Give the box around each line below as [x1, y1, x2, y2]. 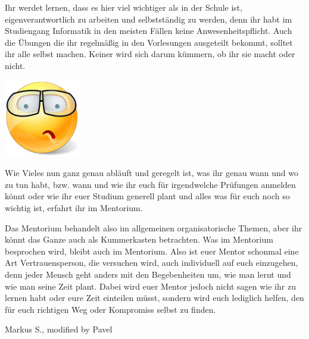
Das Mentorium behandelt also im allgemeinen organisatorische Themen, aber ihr [5, 221, 302, 234]
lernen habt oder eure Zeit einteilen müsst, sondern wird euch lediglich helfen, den [5, 291, 304, 304]
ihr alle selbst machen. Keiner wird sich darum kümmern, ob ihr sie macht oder [5, 48, 295, 60]
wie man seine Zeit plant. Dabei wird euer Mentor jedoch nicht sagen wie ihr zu [5, 280, 296, 292]
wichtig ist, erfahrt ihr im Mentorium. [5, 201, 143, 214]
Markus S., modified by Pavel [5, 323, 113, 335]
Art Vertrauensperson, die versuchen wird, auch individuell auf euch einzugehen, [5, 256, 298, 269]
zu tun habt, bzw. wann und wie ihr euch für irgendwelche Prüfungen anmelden [5, 178, 296, 190]
